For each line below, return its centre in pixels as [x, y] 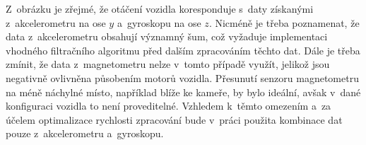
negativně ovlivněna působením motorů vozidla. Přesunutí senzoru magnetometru [182, 77]
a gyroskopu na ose [159, 22]
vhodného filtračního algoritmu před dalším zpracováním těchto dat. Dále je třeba [183, 50]
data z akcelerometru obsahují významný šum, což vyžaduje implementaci [167, 36]
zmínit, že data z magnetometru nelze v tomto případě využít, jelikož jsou [168, 64]
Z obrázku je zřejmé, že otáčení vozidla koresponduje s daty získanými [160, 8]
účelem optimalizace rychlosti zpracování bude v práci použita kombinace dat [174, 119]
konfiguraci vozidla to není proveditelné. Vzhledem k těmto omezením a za [169, 106]
